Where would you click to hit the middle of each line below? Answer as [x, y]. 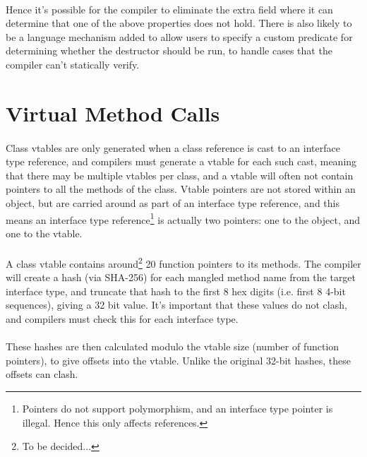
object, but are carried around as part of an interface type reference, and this [173, 202]
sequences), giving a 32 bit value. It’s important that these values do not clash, [176, 305]
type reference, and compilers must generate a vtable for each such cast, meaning [181, 161]
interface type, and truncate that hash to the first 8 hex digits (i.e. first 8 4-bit [176, 291]
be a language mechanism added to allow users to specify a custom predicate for [179, 36]
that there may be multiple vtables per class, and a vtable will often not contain [180, 175]
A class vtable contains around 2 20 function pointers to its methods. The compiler [183, 262]
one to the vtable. [44, 233]
